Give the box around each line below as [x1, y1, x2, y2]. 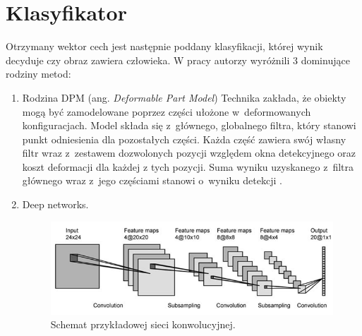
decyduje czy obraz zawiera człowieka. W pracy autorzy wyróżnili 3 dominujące [6, 52, 350, 67]
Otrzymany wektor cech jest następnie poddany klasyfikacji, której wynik [6, 39, 323, 54]
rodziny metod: [6, 66, 71, 81]
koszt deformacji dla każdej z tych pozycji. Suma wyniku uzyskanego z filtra [22, 159, 354, 174]
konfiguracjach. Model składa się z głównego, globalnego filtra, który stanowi [22, 118, 356, 133]
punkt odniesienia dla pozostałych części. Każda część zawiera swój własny [22, 131, 346, 146]
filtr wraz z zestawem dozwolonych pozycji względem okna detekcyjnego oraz [22, 145, 356, 160]
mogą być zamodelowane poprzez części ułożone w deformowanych [22, 104, 311, 119]
